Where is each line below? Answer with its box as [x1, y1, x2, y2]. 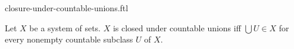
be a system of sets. [29, 21, 101, 34]
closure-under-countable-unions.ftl [5, 2, 129, 14]
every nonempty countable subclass [5, 33, 133, 45]
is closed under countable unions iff [112, 21, 241, 34]
